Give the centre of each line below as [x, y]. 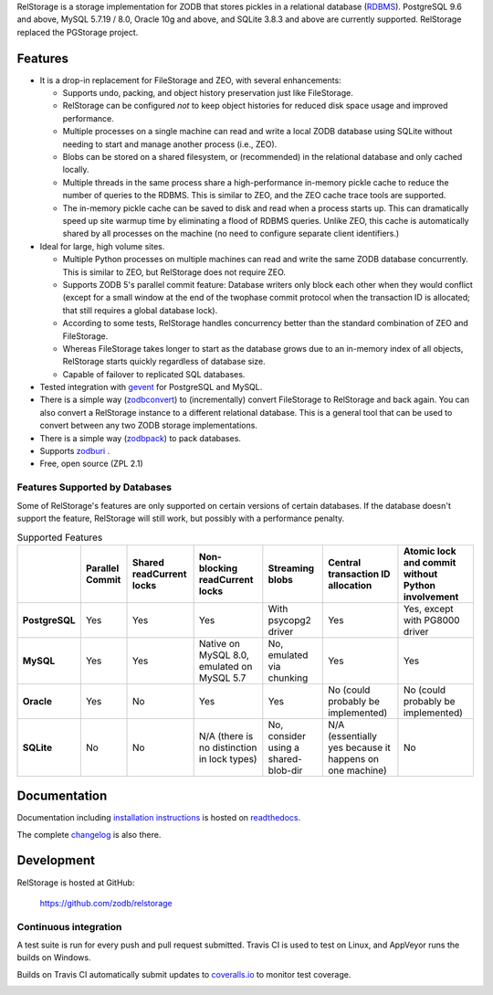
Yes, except [428, 609]
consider [287, 736]
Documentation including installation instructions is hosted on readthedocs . [159, 818]
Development [56, 860]
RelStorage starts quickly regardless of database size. [164, 362]
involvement [431, 597]
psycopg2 [290, 619]
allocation [350, 585]
